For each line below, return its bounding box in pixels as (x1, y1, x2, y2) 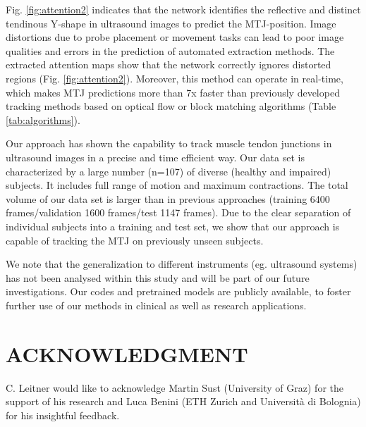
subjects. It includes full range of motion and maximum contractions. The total (6, 178, 348, 192)
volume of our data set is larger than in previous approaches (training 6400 (6, 191, 330, 206)
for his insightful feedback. (6, 407, 120, 422)
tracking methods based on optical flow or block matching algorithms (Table (6, 99, 336, 113)
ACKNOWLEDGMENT (6, 339, 248, 368)
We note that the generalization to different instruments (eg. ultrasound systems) (6, 256, 358, 271)
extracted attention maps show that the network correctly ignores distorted (6, 57, 331, 72)
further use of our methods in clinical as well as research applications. (6, 297, 307, 312)
